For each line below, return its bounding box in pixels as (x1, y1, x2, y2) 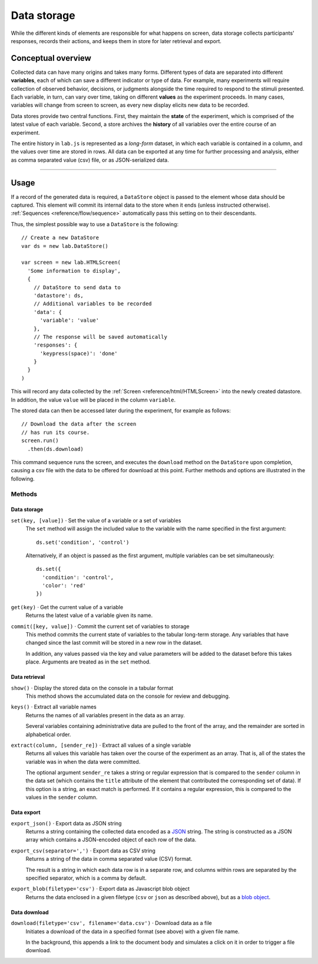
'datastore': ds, (33, 292, 84, 299)
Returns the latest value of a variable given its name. (25, 612, 153, 619)
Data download (11, 909, 49, 916)
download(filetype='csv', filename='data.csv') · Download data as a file (11, 920, 212, 927)
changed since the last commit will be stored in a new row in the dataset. (25, 639, 203, 646)
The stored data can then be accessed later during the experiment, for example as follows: (11, 407, 231, 414)
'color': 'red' (42, 582, 86, 589)
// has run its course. (21, 429, 90, 436)
